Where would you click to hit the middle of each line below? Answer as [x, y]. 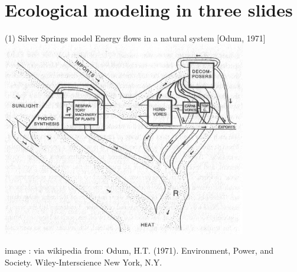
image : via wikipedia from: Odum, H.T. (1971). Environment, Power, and [139, 250]
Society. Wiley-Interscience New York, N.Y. [84, 262]
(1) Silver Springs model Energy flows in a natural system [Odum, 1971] [135, 38]
